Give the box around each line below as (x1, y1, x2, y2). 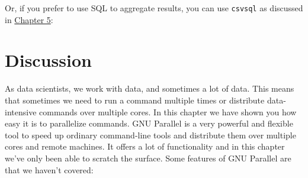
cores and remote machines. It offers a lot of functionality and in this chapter (5, 140, 285, 153)
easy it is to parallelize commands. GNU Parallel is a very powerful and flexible (5, 117, 293, 130)
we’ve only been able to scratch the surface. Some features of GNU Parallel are (5, 151, 291, 164)
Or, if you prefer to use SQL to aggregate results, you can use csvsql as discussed (5, 2, 303, 14)
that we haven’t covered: (5, 163, 94, 176)
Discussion (5, 48, 92, 72)
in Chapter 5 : (5, 13, 53, 25)
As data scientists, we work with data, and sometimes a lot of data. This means (5, 82, 294, 95)
